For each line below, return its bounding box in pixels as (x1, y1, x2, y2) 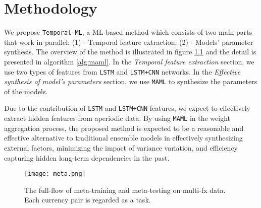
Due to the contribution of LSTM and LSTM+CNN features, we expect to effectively (4, 103, 250, 113)
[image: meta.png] (24, 170, 86, 178)
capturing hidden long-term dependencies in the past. (4, 152, 170, 163)
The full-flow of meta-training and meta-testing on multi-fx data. (24, 184, 226, 195)
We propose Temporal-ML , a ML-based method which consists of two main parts (4, 27, 252, 37)
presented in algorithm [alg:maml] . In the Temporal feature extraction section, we (4, 56, 254, 66)
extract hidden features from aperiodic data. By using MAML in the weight (4, 113, 231, 123)
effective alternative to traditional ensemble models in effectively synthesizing (4, 132, 243, 143)
